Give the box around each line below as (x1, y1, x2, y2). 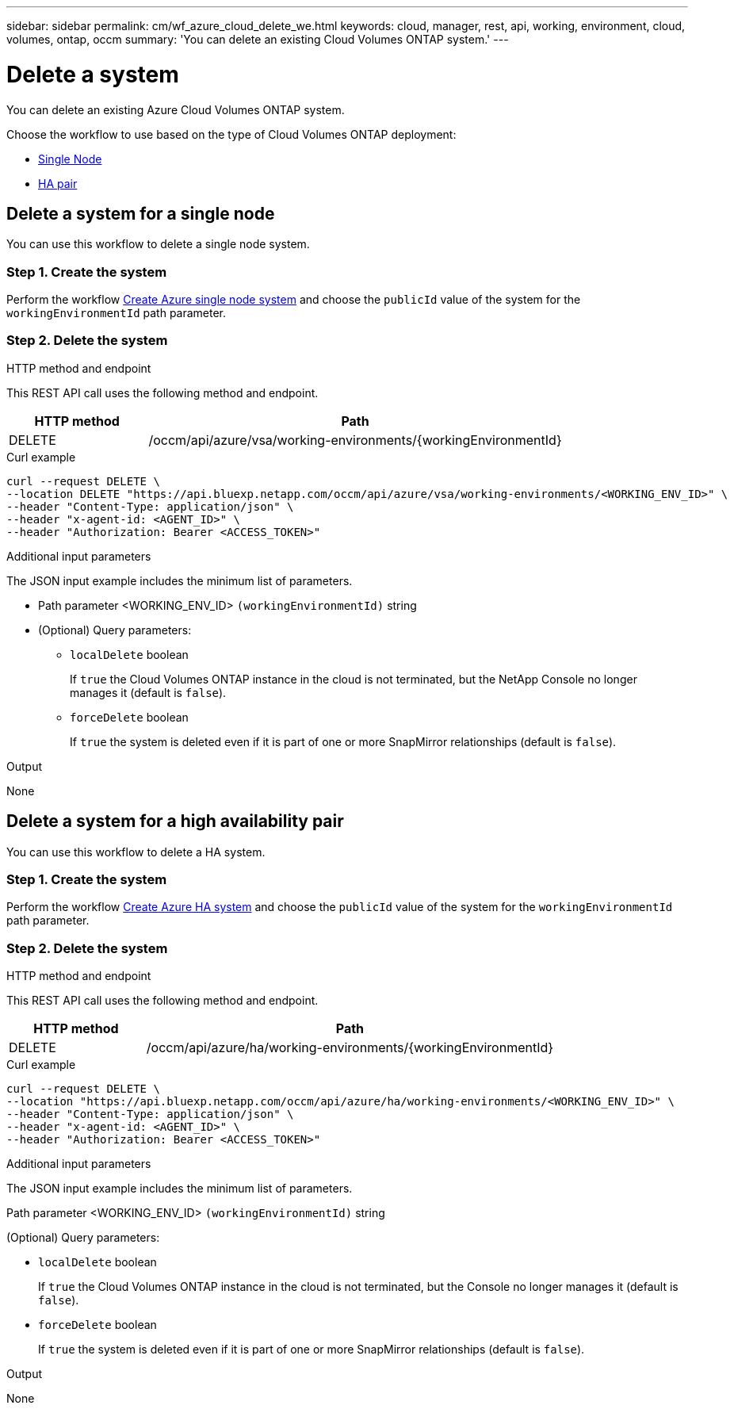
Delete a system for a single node (6, 203, 275, 224)
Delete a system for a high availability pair (6, 811, 344, 832)
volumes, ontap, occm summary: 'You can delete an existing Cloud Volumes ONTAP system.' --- (6, 33, 509, 46)
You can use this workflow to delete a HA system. (6, 844, 266, 859)
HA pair (38, 176, 78, 190)
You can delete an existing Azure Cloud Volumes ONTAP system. (6, 102, 345, 117)
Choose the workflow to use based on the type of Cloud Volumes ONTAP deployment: (6, 127, 457, 141)
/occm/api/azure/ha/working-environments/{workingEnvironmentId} (146, 1040, 554, 1056)
